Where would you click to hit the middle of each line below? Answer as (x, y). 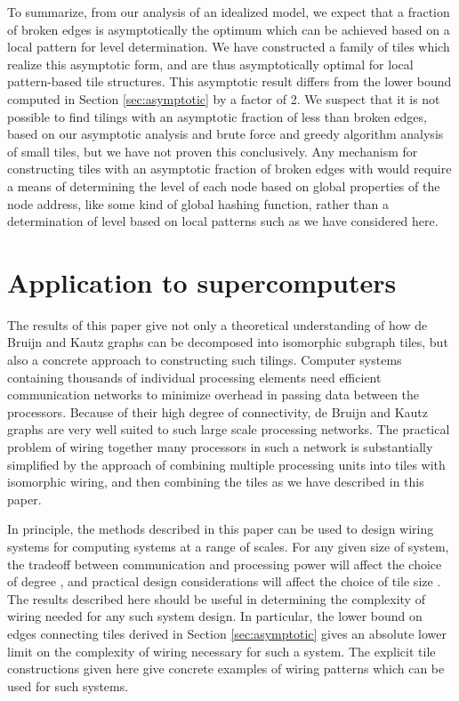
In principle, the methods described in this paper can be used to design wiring (221, 529)
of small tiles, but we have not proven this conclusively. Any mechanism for (213, 151)
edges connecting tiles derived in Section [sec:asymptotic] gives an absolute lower (227, 633)
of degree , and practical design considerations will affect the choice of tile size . (224, 581)
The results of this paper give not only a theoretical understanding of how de (217, 324)
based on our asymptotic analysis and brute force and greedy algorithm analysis (225, 134)
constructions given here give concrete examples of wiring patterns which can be (226, 669)
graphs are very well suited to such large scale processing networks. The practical (229, 429)
